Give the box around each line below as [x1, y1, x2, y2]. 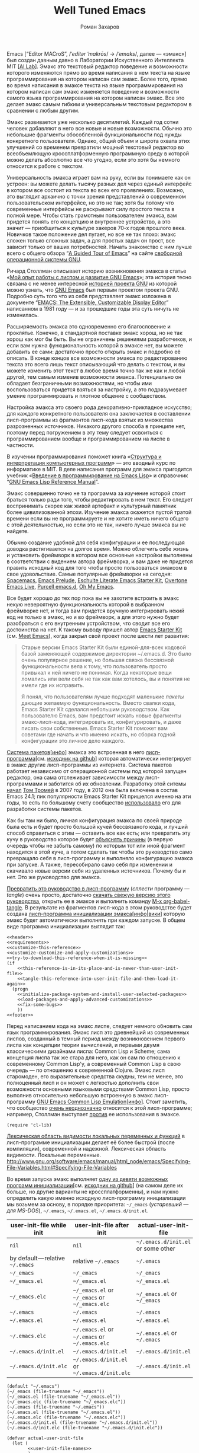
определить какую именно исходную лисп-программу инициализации [6, 1194, 186, 1201]
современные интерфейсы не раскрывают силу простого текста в [6, 205, 175, 212]
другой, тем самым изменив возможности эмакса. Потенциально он [6, 373, 182, 380]
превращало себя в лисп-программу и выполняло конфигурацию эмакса [6, 854, 194, 861]
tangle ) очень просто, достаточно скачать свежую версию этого [6, 891, 171, 898]
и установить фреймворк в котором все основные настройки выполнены [6, 551, 193, 558]
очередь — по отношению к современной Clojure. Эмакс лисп [6, 1066, 165, 1074]
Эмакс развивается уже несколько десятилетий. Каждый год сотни [6, 118, 179, 125]
